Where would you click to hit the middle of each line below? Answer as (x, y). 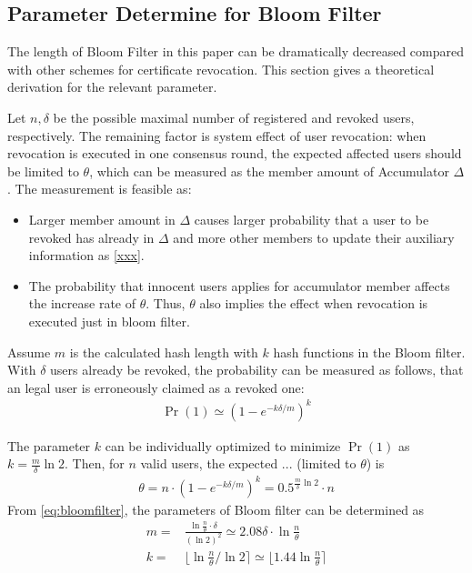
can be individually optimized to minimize (223, 445)
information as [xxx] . (86, 255)
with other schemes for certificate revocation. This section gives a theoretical (221, 69)
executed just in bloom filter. (109, 321)
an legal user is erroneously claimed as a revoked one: (156, 387)
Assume (29, 352)
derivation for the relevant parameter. (112, 87)
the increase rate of (82, 303)
